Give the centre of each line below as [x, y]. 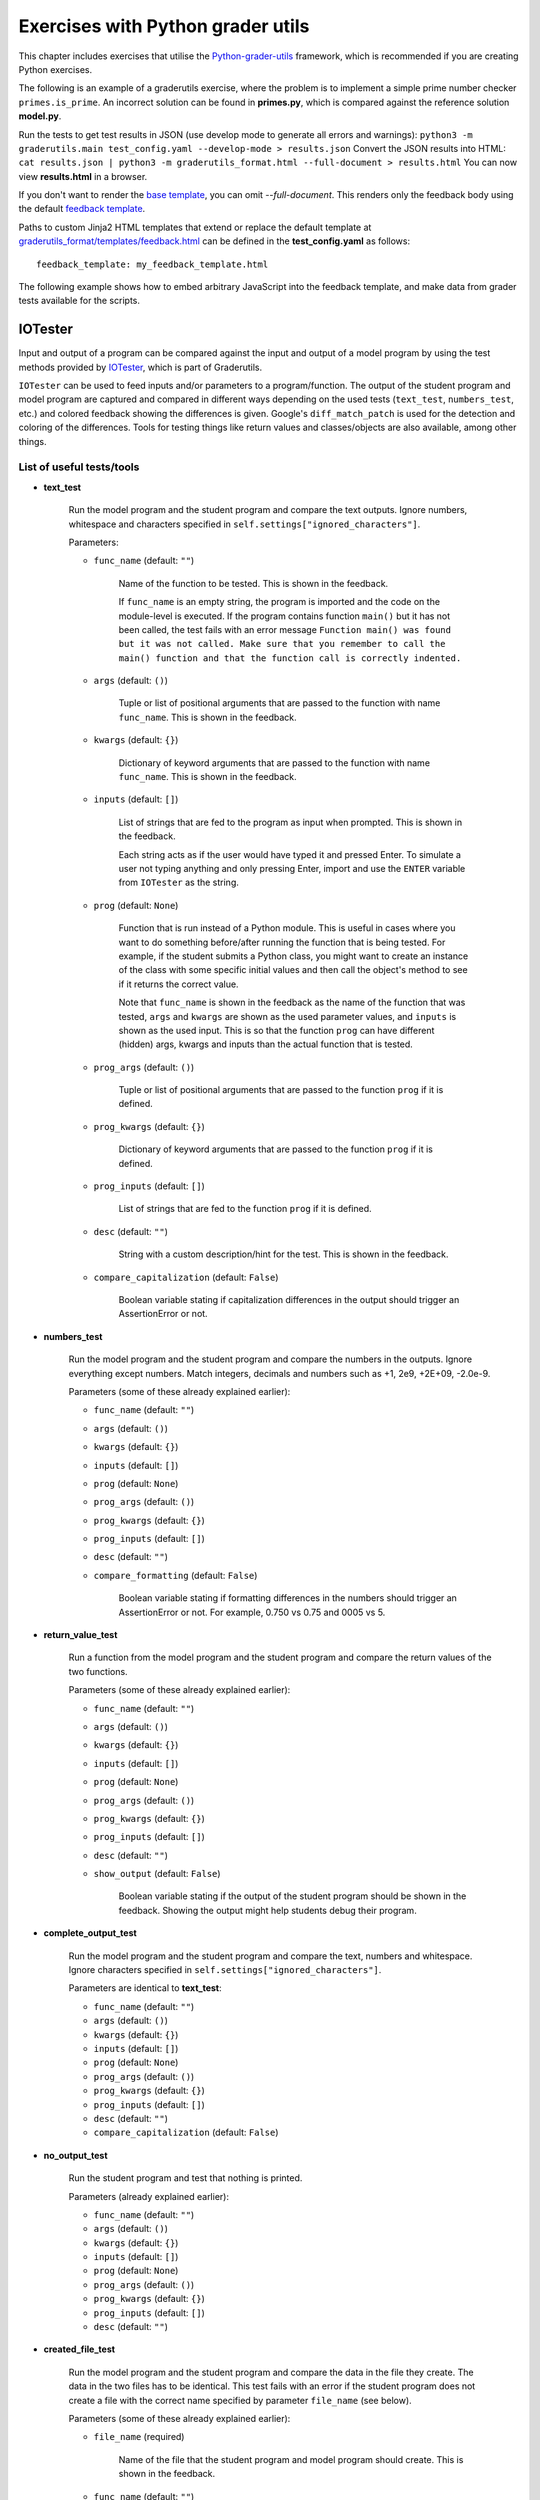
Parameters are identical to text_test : [145, 1988]
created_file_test [79, 2349]
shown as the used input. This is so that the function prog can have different [276, 1030]
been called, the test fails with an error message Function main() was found [285, 629]
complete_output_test [90, 1933]
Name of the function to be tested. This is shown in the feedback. [253, 583]
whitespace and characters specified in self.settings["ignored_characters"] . [244, 524]
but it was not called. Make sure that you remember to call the [282, 644]
